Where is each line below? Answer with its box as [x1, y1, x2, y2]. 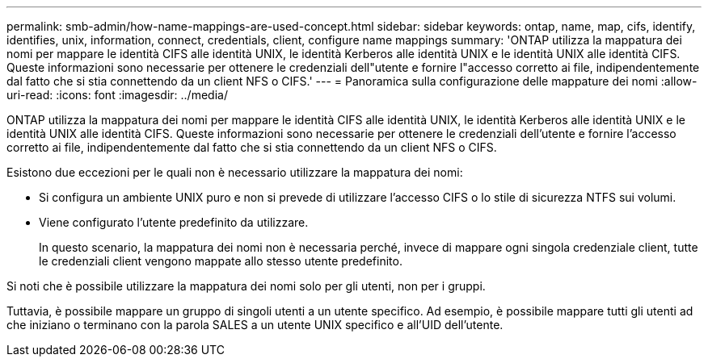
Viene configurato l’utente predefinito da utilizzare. [39, 215, 309, 229]
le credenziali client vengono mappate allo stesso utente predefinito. [39, 254, 402, 268]
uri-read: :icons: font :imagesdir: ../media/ [6, 88, 228, 102]
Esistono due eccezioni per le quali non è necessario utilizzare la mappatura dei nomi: [6, 165, 463, 179]
